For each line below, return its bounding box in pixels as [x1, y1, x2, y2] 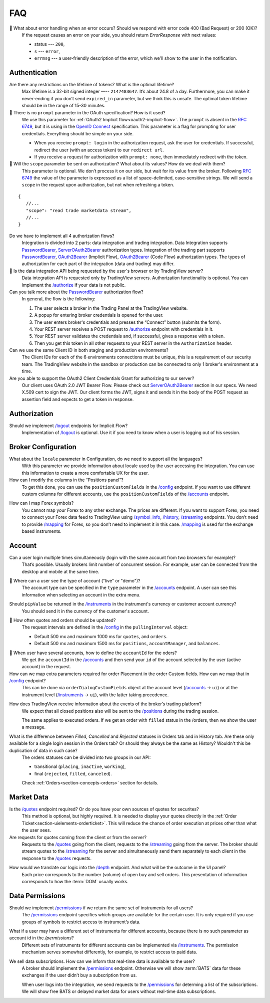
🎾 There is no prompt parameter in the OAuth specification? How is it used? [9, 109, 165, 115]
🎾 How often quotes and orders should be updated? [9, 617, 116, 623]
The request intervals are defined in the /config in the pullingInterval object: [21, 624, 188, 630]
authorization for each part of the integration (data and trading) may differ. [21, 261, 175, 267]
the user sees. [21, 827, 51, 833]
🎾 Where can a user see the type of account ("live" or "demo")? [9, 578, 140, 583]
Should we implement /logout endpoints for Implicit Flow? [9, 423, 128, 429]
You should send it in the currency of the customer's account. [21, 608, 149, 614]
